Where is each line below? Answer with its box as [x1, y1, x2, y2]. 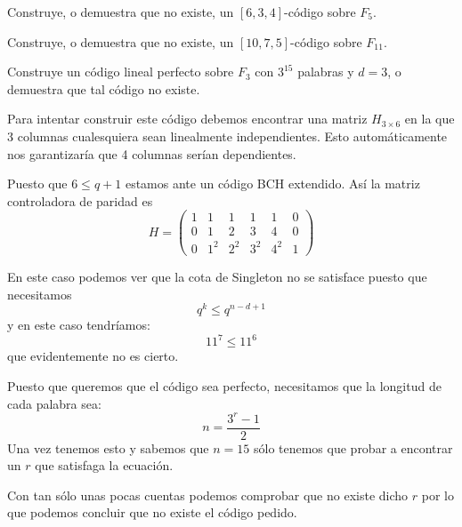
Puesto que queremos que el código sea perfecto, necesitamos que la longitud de [7, 376, 442, 395]
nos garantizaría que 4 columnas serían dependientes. [7, 144, 296, 163]
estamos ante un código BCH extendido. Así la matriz [125, 174, 420, 193]
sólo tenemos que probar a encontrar [253, 438, 453, 457]
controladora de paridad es [7, 191, 153, 210]
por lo [421, 485, 454, 504]
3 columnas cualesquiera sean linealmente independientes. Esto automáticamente [7, 126, 448, 145]
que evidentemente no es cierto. [7, 347, 179, 365]
